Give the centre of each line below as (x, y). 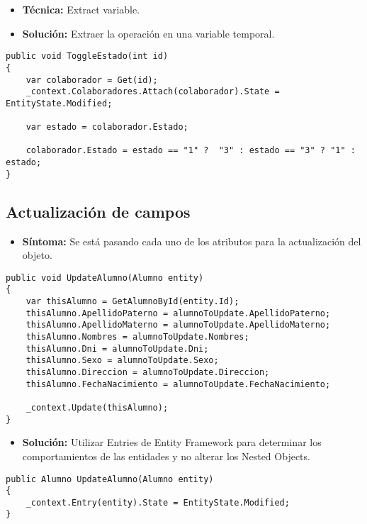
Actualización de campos (98, 211)
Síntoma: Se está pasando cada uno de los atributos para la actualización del (192, 241)
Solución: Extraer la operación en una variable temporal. (148, 33)
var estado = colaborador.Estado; (107, 127)
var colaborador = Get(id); (92, 80)
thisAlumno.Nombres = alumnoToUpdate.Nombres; (137, 337)
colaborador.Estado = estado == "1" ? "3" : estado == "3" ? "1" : (191, 151)
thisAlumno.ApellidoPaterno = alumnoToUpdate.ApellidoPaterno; (178, 313)
